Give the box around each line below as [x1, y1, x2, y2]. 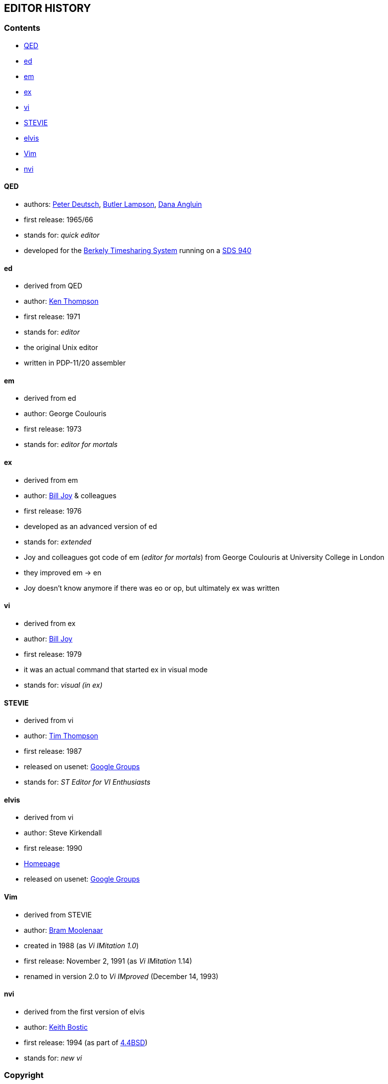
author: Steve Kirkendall [24, 828, 102, 837]
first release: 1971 [24, 312, 80, 321]
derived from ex [24, 619, 76, 628]
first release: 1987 [24, 747, 82, 756]
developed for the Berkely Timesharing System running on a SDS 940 [24, 246, 252, 255]
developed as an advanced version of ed [24, 522, 157, 531]
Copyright [4, 1070, 44, 1081]
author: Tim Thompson [24, 731, 98, 740]
